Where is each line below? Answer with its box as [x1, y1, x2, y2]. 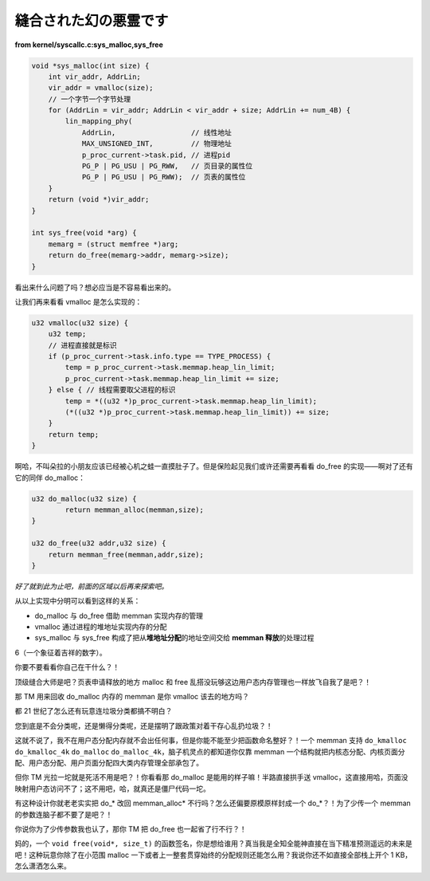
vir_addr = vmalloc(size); [48, 84, 154, 92]
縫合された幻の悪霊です [14, 12, 169, 29]
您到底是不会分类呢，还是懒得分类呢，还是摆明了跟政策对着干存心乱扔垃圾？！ [14, 721, 273, 730]
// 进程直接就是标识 [48, 340, 117, 350]
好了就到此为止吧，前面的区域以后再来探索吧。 [14, 581, 169, 591]
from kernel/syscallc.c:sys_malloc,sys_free [14, 40, 163, 49]
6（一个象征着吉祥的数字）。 [14, 647, 107, 657]
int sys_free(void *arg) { [31, 228, 137, 238]
